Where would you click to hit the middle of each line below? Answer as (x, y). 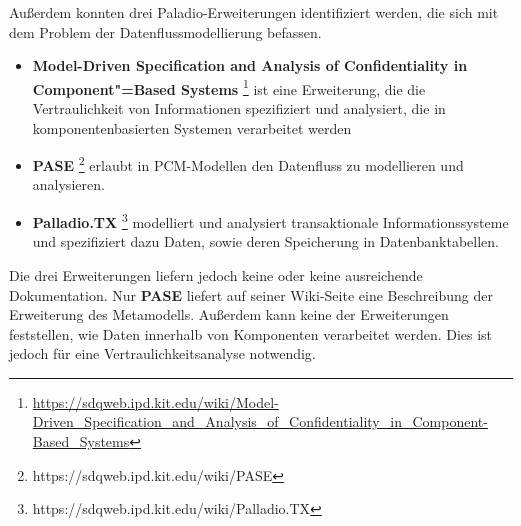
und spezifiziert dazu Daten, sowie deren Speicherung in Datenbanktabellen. (265, 241)
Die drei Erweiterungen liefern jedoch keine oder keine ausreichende (216, 274)
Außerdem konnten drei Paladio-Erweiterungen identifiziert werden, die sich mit (254, 12)
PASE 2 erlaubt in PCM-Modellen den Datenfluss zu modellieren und (248, 163)
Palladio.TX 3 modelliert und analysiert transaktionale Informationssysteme (270, 220)
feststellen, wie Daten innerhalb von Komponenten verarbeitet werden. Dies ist (251, 333)
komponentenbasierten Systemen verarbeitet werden (192, 127)
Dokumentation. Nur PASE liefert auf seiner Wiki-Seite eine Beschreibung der (251, 294)
